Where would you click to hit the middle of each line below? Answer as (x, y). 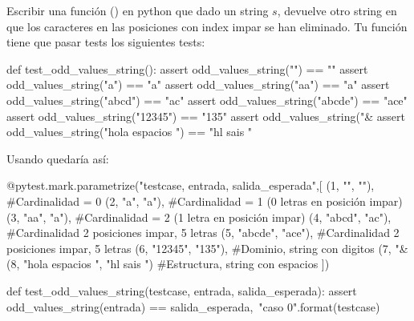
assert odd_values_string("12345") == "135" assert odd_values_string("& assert (206, 116)
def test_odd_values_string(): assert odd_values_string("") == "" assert (187, 68)
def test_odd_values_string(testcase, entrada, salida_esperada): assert (182, 290)
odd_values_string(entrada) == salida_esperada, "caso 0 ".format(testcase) (193, 306)
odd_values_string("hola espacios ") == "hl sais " (130, 132)
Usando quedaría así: (58, 158)
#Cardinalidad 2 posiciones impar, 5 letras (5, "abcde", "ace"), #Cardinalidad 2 (203, 233)
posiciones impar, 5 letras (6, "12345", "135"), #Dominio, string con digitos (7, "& (207, 248)
